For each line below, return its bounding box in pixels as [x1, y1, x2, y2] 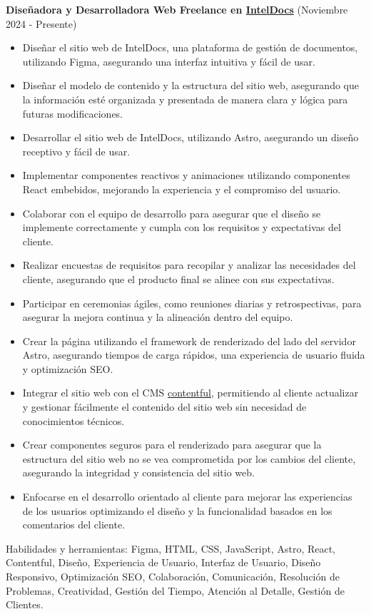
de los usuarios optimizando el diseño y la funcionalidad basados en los [22, 503, 332, 518]
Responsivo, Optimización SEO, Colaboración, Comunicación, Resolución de [6, 569, 340, 583]
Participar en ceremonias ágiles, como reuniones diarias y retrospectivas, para [22, 295, 362, 310]
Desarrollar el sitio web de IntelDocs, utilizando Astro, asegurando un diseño [22, 130, 359, 145]
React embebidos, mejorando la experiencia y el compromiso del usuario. [22, 181, 341, 196]
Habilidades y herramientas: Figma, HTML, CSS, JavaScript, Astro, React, [6, 541, 336, 556]
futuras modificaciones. [22, 106, 123, 121]
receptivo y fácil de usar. [22, 143, 131, 158]
